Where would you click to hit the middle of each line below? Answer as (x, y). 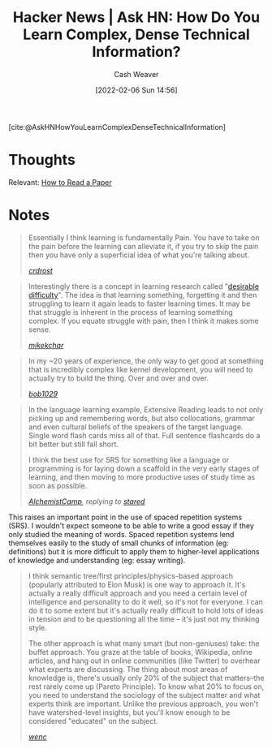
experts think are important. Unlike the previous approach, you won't (143, 704)
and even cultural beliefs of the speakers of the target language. (136, 427)
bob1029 (43, 394)
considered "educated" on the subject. (93, 721)
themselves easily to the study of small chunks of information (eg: (119, 543)
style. (37, 627)
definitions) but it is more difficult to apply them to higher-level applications (134, 551)
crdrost (40, 270)
